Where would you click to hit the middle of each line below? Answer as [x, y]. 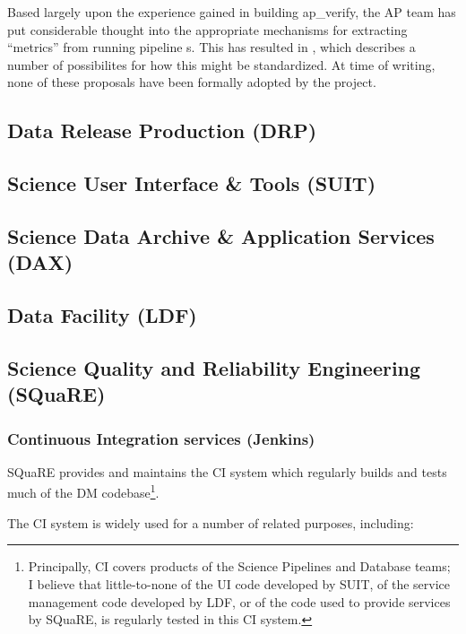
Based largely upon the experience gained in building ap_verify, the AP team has [232, 12]
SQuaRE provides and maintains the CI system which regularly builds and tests [227, 471]
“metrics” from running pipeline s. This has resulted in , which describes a [211, 47]
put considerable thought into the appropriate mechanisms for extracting [207, 29]
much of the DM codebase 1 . [83, 491]
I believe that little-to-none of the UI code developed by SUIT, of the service [239, 583]
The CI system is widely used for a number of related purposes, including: [211, 522]
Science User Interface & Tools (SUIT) [192, 183]
